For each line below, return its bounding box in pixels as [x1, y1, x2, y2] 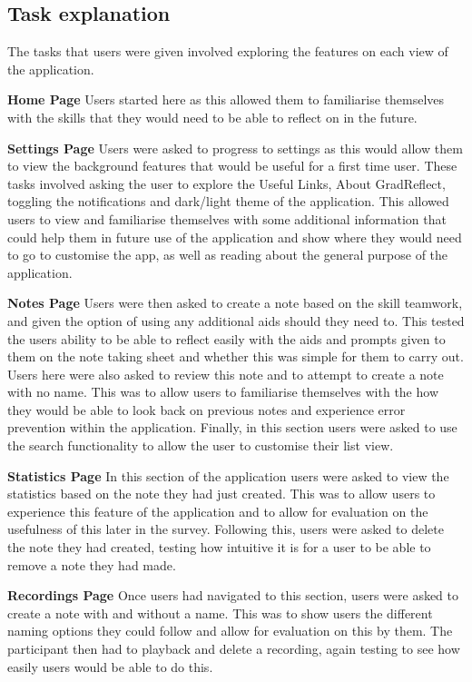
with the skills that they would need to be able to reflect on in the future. [7, 107, 418, 126]
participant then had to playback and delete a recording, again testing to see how [7, 639, 460, 658]
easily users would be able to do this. [7, 657, 213, 676]
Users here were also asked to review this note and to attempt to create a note [7, 364, 444, 383]
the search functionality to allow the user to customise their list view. [7, 436, 394, 455]
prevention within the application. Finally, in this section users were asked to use [7, 418, 457, 437]
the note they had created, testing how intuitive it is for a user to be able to [7, 538, 431, 557]
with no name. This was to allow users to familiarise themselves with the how [7, 382, 438, 401]
